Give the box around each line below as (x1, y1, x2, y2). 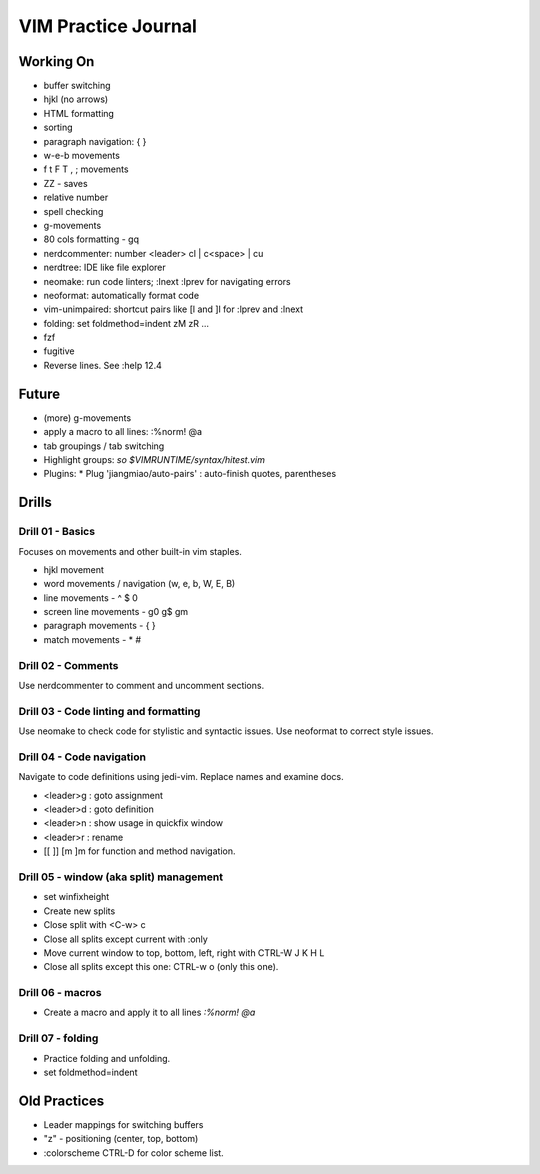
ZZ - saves (43, 177, 89, 189)
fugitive (43, 345, 75, 357)
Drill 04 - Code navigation (18, 750, 147, 764)
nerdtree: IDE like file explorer (43, 261, 167, 274)
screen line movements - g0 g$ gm (43, 606, 189, 618)
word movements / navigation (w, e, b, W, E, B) (43, 578, 236, 590)
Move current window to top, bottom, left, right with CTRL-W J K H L (43, 946, 325, 959)
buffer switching (43, 80, 111, 92)
